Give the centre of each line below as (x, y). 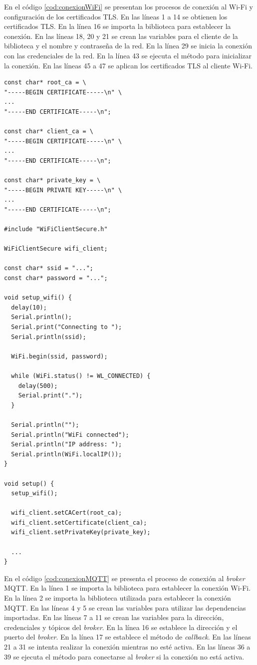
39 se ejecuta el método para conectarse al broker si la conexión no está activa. (124, 656)
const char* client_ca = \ (49, 132)
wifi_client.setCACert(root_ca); (67, 513)
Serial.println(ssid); (49, 337)
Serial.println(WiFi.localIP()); (67, 454)
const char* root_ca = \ (45, 83)
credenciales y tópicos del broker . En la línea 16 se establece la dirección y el (121, 627)
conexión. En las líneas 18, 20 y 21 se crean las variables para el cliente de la (121, 36)
